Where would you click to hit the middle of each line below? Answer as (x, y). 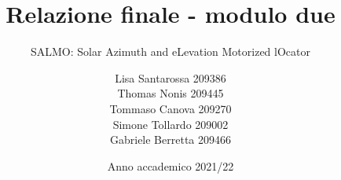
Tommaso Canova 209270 (170, 108)
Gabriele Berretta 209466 (170, 140)
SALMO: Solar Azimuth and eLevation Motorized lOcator (170, 51)
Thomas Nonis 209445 (170, 93)
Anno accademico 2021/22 (170, 165)
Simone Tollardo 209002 (170, 124)
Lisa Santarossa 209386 (170, 77)
